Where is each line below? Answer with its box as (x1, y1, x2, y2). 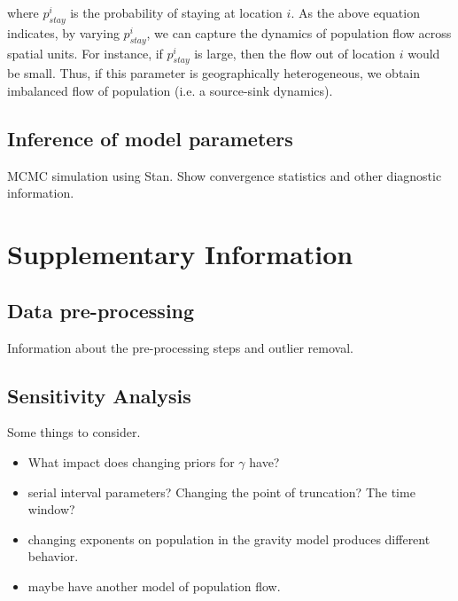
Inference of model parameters (7, 124, 293, 152)
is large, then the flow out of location (194, 43, 396, 62)
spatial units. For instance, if (7, 43, 163, 62)
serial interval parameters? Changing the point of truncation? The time (27, 482, 415, 501)
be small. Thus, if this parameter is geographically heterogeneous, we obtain (7, 64, 421, 82)
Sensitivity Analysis (7, 381, 191, 409)
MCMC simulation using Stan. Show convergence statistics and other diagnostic (7, 166, 442, 184)
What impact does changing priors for (27, 452, 235, 471)
